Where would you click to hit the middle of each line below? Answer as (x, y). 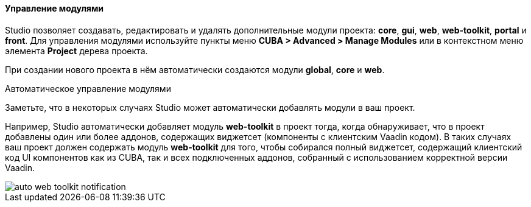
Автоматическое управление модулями (88, 88)
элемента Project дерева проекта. (76, 51)
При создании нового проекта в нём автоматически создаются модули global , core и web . (195, 69)
